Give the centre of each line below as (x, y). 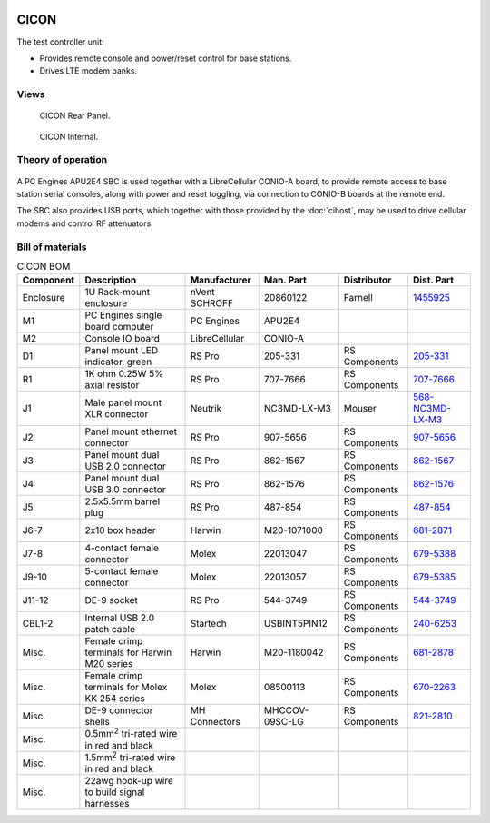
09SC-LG (284, 722)
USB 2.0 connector (126, 466)
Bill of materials (52, 247)
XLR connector (117, 414)
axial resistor (112, 385)
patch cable (110, 630)
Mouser (360, 409)
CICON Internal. (69, 136)
